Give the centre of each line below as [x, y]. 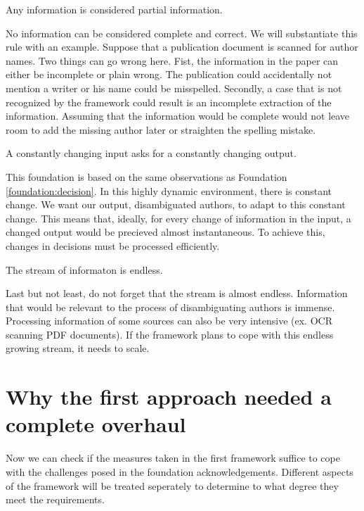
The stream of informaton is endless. [84, 269]
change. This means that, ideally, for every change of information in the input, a [178, 218]
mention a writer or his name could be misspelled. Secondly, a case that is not [174, 88]
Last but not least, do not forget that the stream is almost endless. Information [177, 293]
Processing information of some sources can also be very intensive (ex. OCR [169, 321]
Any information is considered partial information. [114, 9]
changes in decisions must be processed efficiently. [113, 245]
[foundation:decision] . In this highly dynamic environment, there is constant [169, 190]
